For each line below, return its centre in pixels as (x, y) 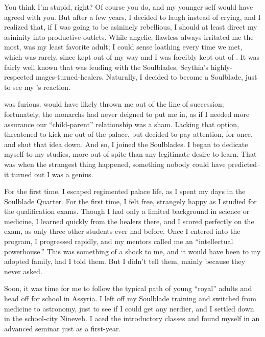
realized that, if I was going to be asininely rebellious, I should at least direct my (131, 27)
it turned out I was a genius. (49, 174)
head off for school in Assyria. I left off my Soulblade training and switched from (130, 298)
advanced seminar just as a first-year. (63, 328)
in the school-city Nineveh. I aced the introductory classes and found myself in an (132, 318)
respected (19, 77)
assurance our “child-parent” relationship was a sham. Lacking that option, (122, 124)
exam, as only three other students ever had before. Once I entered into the (122, 231)
